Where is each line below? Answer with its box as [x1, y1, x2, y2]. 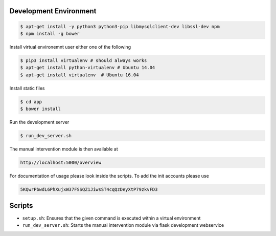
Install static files [9, 85, 45, 91]
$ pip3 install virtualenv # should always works [20, 57, 147, 63]
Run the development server [9, 119, 70, 125]
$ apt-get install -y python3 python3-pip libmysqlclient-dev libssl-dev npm [20, 24, 220, 29]
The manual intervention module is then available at [9, 146, 119, 152]
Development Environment [9, 7, 97, 15]
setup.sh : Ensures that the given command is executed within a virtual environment [22, 215, 201, 221]
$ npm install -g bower [20, 31, 80, 36]
